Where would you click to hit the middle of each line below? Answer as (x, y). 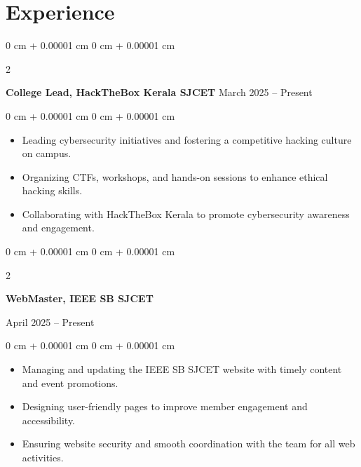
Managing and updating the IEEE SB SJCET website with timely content (182, 369)
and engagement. (58, 228)
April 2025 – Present (50, 322)
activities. (43, 457)
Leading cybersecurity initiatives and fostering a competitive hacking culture (187, 139)
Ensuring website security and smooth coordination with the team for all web (189, 444)
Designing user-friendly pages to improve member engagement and (165, 406)
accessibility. (49, 420)
